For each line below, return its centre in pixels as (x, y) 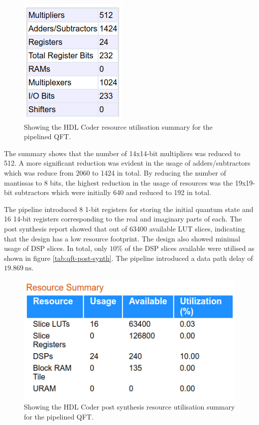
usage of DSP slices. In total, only (56, 248)
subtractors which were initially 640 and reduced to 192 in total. (113, 192)
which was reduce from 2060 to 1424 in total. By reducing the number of (115, 172)
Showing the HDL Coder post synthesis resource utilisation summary (129, 407)
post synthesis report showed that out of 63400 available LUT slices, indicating (125, 228)
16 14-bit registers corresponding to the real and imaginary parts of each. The (123, 219)
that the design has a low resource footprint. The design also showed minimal (122, 238)
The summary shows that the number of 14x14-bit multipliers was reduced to (122, 153)
